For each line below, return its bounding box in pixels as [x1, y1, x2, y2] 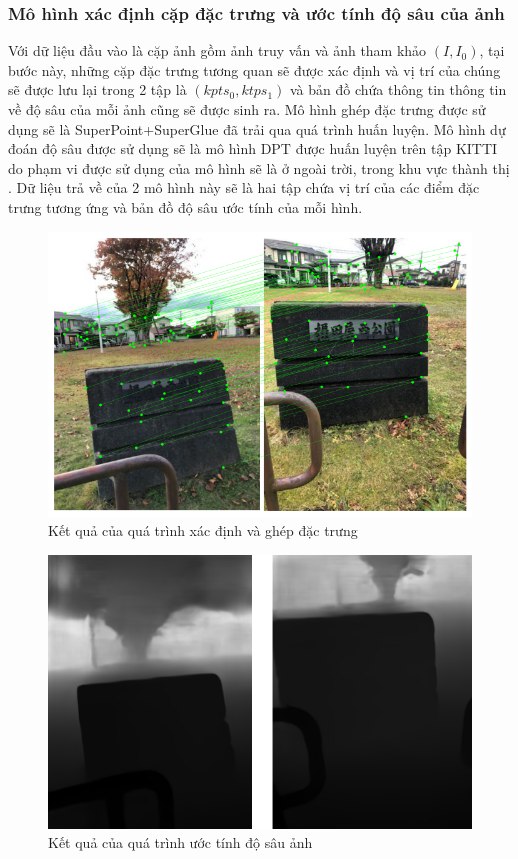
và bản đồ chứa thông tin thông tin [290, 79, 507, 100]
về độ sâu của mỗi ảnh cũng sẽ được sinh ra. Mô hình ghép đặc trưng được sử [8, 99, 486, 119]
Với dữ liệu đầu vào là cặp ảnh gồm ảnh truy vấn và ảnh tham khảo [8, 40, 427, 61]
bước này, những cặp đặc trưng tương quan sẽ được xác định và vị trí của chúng [8, 59, 501, 80]
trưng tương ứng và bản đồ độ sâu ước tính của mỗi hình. [8, 196, 363, 217]
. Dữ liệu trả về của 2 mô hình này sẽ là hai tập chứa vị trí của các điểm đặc [8, 177, 480, 198]
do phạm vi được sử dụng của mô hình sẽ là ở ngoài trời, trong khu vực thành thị [8, 157, 510, 178]
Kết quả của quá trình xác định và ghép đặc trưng [48, 520, 358, 541]
